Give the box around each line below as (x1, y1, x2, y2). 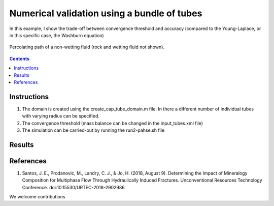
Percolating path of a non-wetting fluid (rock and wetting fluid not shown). (9, 44, 165, 50)
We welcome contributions (9, 194, 65, 200)
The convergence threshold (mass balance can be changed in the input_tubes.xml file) (22, 120, 203, 126)
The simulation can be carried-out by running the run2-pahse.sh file (22, 127, 165, 133)
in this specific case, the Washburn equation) (9, 32, 104, 38)
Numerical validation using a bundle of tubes (9, 8, 202, 19)
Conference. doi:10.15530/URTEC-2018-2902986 (22, 184, 125, 190)
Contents (9, 55, 30, 62)
